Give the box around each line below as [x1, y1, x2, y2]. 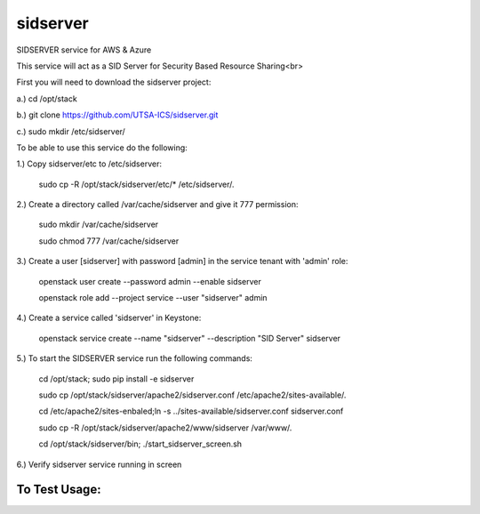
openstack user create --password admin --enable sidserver [38, 276, 262, 286]
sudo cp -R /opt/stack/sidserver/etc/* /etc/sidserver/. [38, 179, 235, 189]
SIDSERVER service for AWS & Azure [16, 44, 152, 55]
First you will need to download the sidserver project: [16, 76, 212, 88]
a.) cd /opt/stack [16, 93, 77, 104]
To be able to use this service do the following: [16, 142, 188, 153]
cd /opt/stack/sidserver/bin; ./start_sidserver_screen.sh [38, 438, 243, 449]
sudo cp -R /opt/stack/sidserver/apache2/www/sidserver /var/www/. [38, 422, 292, 433]
